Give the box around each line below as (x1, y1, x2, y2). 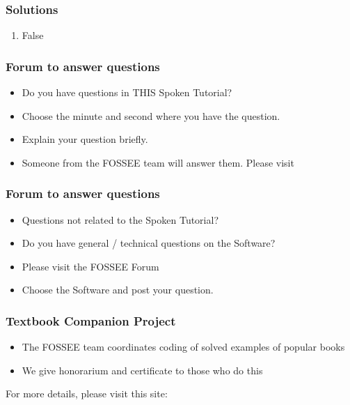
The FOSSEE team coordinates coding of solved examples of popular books (22, 339, 345, 354)
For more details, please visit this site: (6, 386, 168, 401)
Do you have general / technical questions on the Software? (22, 236, 276, 250)
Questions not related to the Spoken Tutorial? (22, 212, 218, 227)
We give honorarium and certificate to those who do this (22, 362, 263, 377)
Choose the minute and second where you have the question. (22, 108, 280, 123)
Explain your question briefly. (22, 132, 148, 146)
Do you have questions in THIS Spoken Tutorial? (22, 85, 232, 100)
